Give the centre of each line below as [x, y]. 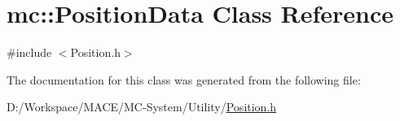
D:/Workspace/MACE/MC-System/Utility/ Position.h [142, 107]
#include [29, 52]
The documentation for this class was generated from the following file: [184, 79]
